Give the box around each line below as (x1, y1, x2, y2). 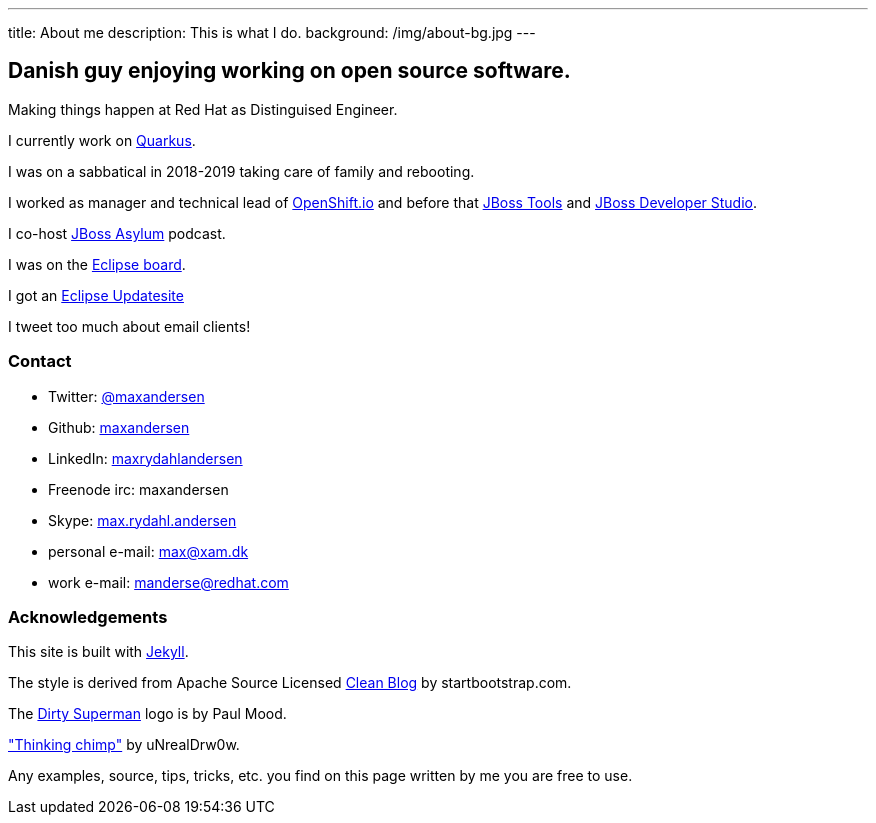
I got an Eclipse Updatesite (8, 286, 184, 304)
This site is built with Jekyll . (8, 643, 189, 661)
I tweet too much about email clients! (8, 317, 251, 335)
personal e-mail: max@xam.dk (48, 542, 249, 560)
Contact (8, 351, 72, 372)
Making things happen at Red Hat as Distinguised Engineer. (8, 100, 398, 118)
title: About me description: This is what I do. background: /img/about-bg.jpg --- (8, 24, 536, 41)
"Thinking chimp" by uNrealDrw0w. (8, 736, 240, 754)
